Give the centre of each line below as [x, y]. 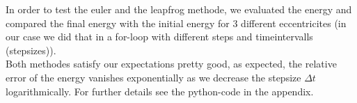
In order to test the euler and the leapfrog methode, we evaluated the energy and [179, 9]
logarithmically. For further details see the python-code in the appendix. [160, 91]
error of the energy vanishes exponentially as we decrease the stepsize [153, 77]
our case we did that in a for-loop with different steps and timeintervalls [159, 37]
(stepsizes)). [31, 50]
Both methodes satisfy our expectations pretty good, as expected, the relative [171, 64]
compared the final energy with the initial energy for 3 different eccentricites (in [176, 23]
